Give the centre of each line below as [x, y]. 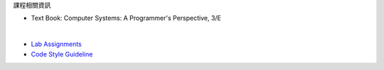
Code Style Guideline [62, 54]
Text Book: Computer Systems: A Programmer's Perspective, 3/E [126, 18]
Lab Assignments [56, 44]
